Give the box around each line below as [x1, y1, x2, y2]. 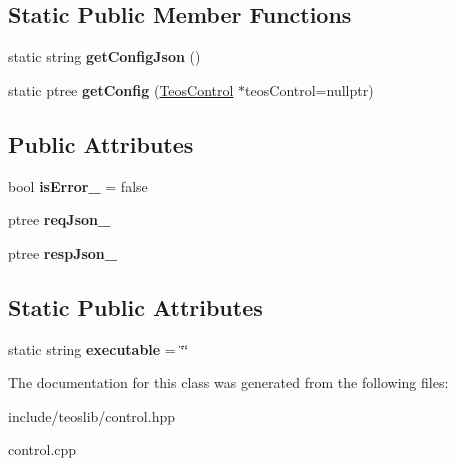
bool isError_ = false [8, 175, 148, 196]
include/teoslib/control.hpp [8, 405, 175, 426]
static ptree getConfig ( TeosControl [8, 79, 234, 100]
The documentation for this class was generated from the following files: [8, 372, 449, 393]
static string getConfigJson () [8, 46, 201, 67]
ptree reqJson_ [8, 209, 111, 230]
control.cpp [8, 439, 77, 460]
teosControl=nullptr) [245, 79, 374, 100]
